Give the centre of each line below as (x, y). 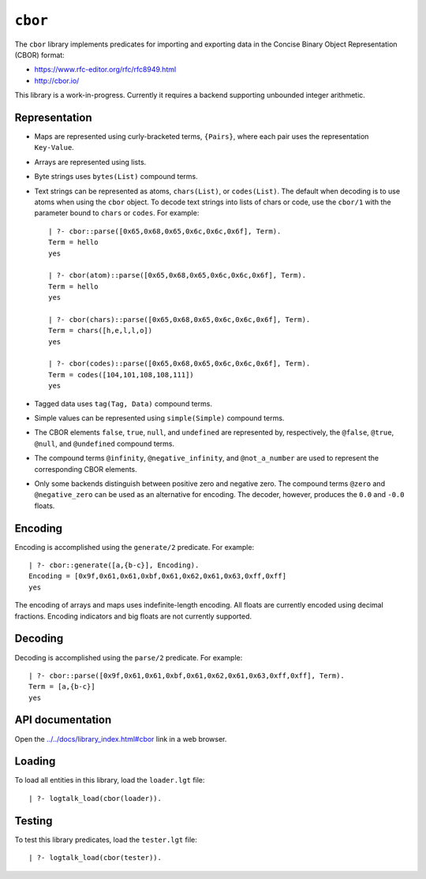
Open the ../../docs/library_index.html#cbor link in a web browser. (121, 739)
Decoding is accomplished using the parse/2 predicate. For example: (129, 657)
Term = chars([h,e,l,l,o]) (101, 331)
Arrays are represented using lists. (90, 162)
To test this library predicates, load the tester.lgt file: (106, 840)
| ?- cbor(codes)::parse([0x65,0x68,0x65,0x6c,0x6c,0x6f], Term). (179, 364)
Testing (34, 821)
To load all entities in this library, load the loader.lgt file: (110, 780)
